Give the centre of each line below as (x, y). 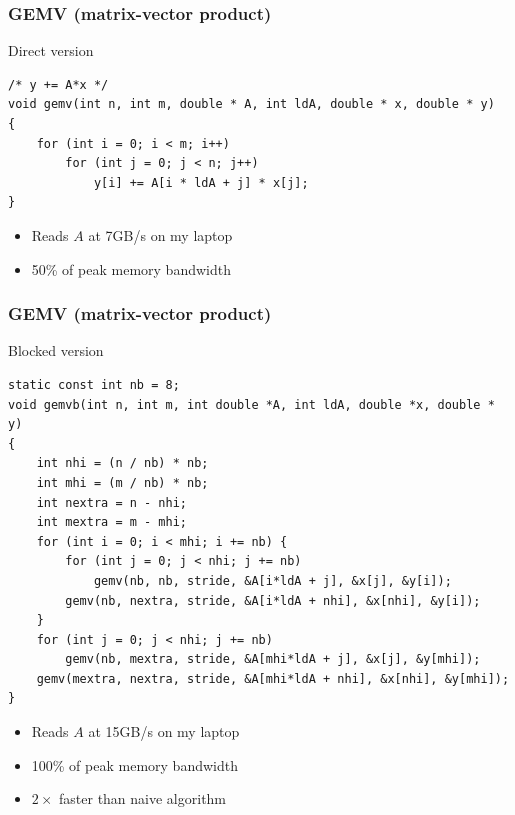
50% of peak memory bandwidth (131, 268)
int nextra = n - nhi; (111, 502)
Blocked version (56, 350)
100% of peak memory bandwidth (134, 764)
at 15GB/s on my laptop (164, 731)
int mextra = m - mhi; (111, 522)
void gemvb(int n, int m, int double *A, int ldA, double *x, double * (251, 404)
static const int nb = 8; (94, 384)
